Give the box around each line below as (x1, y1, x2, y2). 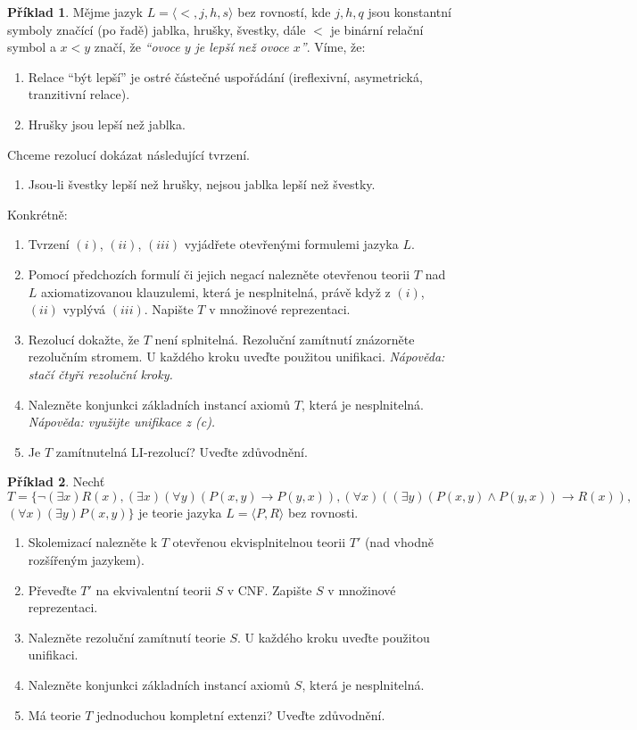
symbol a (7, 37, 56, 56)
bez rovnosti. (287, 502, 359, 521)
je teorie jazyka (138, 502, 222, 521)
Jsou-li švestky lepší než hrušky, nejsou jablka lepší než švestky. (28, 175, 376, 194)
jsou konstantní (368, 3, 451, 21)
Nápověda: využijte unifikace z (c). (28, 412, 216, 431)
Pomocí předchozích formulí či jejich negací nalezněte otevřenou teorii (28, 264, 410, 283)
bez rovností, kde (237, 3, 331, 21)
